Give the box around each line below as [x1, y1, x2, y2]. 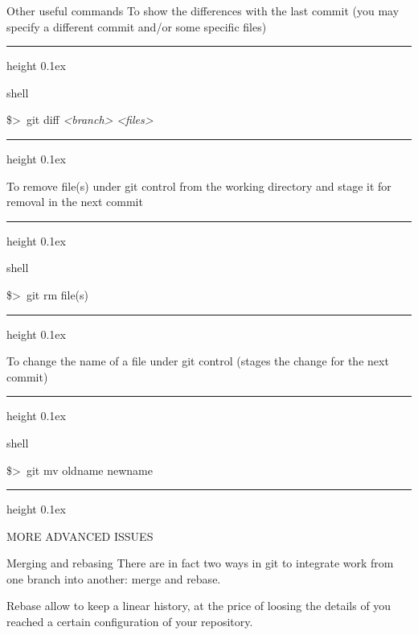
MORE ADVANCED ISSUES [6, 527, 154, 544]
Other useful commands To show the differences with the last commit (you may [6, 2, 400, 19]
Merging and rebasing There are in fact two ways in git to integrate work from [6, 555, 394, 571]
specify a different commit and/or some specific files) [6, 18, 267, 35]
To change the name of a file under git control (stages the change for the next [6, 353, 389, 369]
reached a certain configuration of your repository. [6, 613, 253, 630]
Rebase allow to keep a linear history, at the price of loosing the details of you [6, 597, 391, 614]
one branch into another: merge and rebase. [6, 570, 221, 587]
